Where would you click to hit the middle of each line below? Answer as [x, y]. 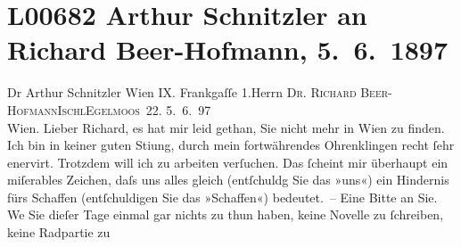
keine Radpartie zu [59, 232]
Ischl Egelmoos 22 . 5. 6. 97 [134, 109]
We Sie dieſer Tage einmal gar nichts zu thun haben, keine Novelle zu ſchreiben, [226, 214]
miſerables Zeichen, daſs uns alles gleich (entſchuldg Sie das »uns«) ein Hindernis [228, 180]
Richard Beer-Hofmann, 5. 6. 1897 [228, 49]
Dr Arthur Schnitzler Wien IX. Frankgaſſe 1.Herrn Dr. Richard [182, 92]
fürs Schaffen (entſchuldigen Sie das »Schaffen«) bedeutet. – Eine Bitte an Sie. [222, 197]
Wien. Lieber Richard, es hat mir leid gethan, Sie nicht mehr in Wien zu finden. [226, 127]
